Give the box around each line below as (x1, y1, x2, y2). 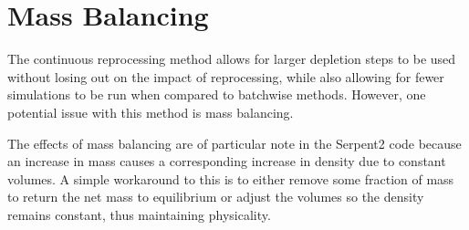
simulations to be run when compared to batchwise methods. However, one (7, 85, 426, 104)
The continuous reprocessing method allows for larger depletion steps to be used (7, 49, 456, 68)
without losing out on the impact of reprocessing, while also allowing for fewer (7, 67, 444, 86)
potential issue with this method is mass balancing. (7, 102, 294, 121)
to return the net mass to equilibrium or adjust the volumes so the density (7, 187, 424, 206)
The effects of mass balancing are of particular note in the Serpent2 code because (7, 133, 462, 152)
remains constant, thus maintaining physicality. (7, 204, 271, 224)
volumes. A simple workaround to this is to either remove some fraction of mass (7, 169, 454, 188)
